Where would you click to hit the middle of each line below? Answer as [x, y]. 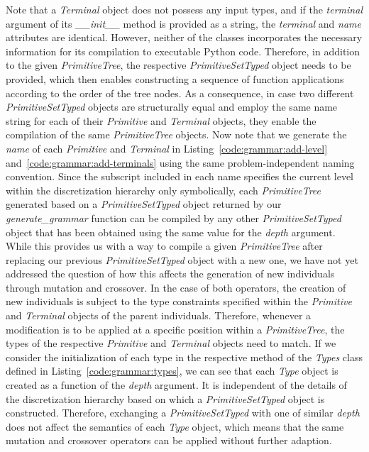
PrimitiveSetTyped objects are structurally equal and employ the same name [172, 107]
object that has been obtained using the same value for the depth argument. [171, 232]
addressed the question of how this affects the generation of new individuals [170, 274]
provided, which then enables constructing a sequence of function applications [175, 78]
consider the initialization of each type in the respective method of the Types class [184, 357]
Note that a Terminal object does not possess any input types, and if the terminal [184, 9]
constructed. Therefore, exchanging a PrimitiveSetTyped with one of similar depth [183, 413]
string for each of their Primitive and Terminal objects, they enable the [161, 120]
